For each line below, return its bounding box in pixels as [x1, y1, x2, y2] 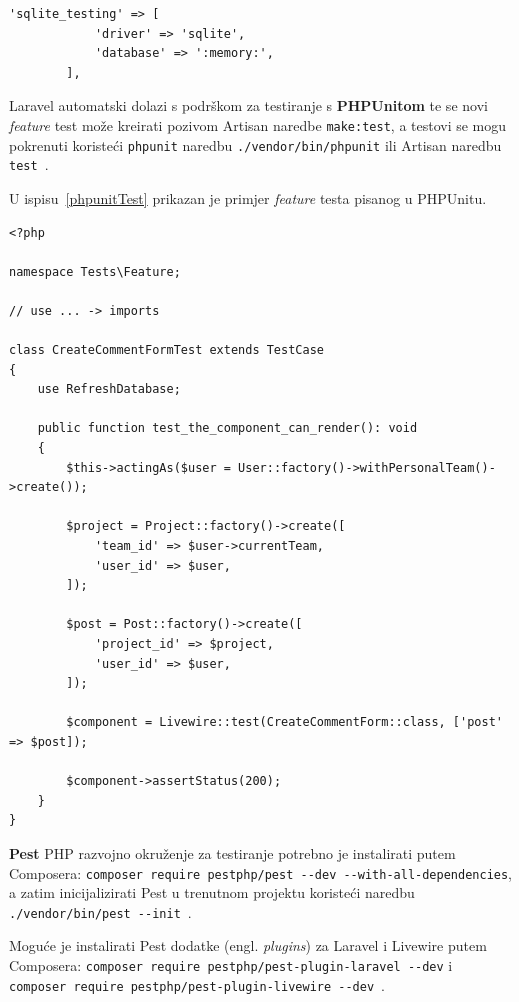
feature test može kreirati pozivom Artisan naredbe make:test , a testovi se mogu [9, 114, 507, 135]
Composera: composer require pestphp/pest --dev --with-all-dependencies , [9, 862, 513, 883]
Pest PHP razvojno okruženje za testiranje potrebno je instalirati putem [9, 842, 456, 863]
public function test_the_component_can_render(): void [37, 421, 418, 436]
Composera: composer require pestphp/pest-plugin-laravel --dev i [9, 955, 453, 976]
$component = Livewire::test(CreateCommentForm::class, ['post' [66, 715, 503, 730]
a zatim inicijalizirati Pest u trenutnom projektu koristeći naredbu [9, 882, 415, 903]
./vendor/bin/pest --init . [9, 901, 192, 922]
